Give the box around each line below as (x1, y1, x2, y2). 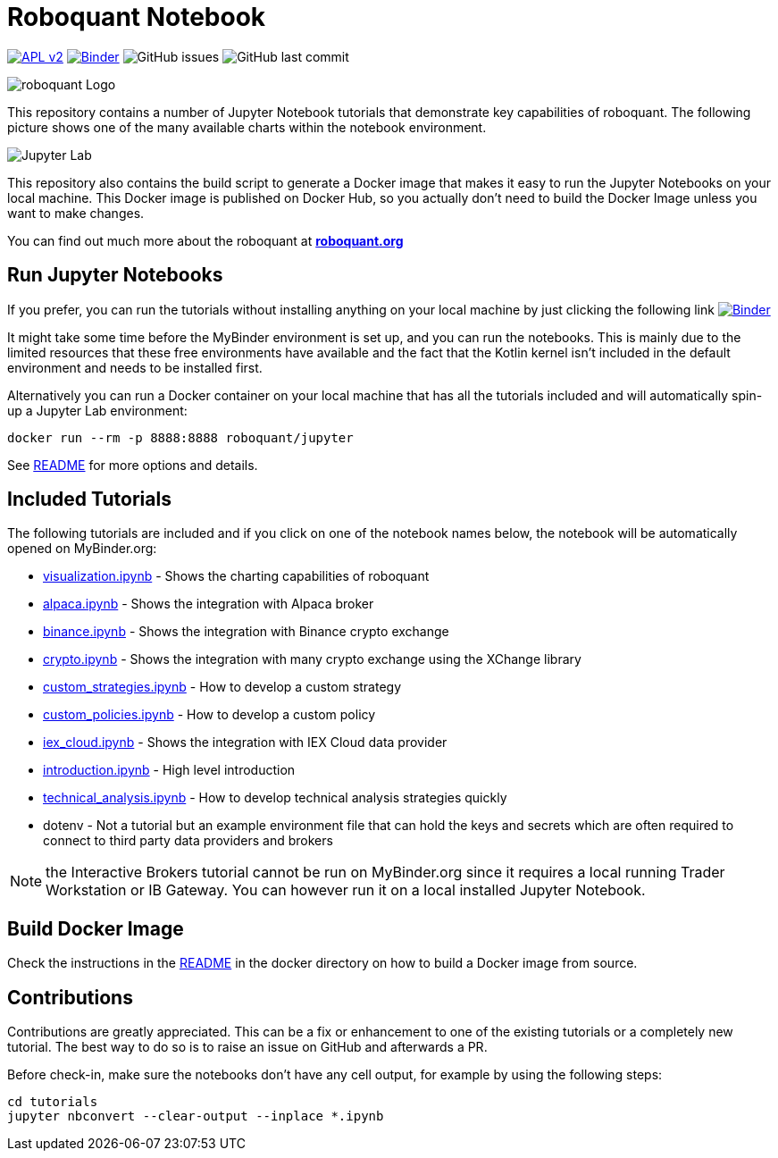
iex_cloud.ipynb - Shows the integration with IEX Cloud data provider (43, 734, 448, 751)
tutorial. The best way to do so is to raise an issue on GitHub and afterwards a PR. (7, 1039, 488, 1055)
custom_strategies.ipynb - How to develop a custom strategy (43, 679, 402, 695)
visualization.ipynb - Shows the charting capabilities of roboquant (43, 568, 430, 584)
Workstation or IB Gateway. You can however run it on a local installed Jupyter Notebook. (46, 881, 646, 900)
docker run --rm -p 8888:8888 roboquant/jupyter (7, 430, 354, 445)
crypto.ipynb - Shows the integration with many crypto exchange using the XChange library (43, 651, 581, 667)
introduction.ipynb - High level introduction (43, 762, 296, 778)
